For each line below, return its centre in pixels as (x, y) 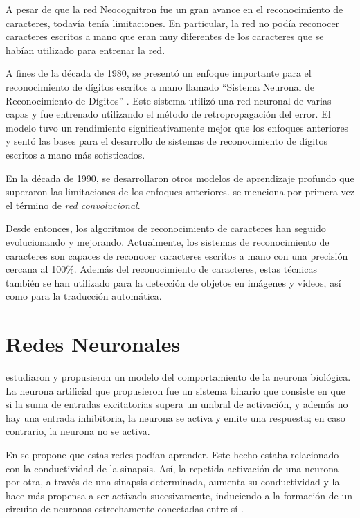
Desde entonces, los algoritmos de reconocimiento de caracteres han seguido (166, 228)
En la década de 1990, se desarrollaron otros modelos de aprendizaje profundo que (180, 178)
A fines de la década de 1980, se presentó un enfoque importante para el (159, 73)
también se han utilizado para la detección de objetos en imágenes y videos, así (173, 282)
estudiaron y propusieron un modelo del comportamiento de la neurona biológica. (178, 377)
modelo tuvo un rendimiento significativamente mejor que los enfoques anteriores (177, 127)
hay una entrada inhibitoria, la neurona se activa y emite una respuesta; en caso (175, 417)
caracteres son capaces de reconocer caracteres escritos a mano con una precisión (177, 255)
